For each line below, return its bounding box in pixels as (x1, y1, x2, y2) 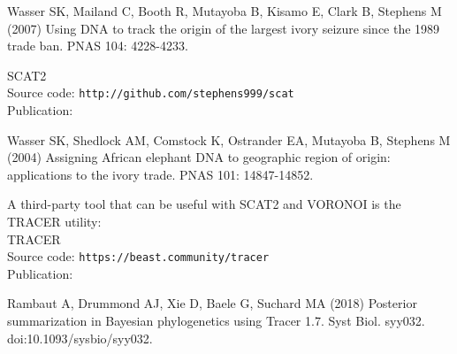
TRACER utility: (7, 212, 102, 230)
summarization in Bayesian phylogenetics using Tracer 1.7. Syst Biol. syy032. (7, 312, 425, 330)
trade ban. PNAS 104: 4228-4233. (7, 36, 188, 55)
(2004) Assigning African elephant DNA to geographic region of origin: (7, 148, 391, 166)
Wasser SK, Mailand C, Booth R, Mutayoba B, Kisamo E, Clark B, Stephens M (7, 2, 442, 19)
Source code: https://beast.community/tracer (7, 247, 270, 265)
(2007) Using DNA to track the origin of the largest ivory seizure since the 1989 (7, 19, 440, 37)
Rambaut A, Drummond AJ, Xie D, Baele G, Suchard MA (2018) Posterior (7, 294, 417, 312)
